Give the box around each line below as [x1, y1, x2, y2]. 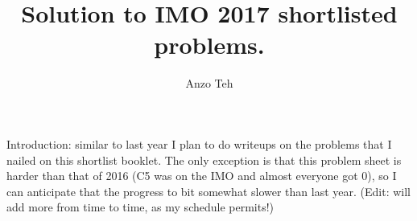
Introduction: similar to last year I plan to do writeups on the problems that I [6, 135, 392, 152]
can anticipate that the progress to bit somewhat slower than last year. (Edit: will [6, 182, 411, 199]
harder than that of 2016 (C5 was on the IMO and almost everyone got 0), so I [6, 167, 397, 184]
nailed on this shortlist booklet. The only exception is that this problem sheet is [6, 151, 402, 168]
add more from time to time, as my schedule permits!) [6, 198, 275, 215]
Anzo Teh [185, 75, 233, 92]
